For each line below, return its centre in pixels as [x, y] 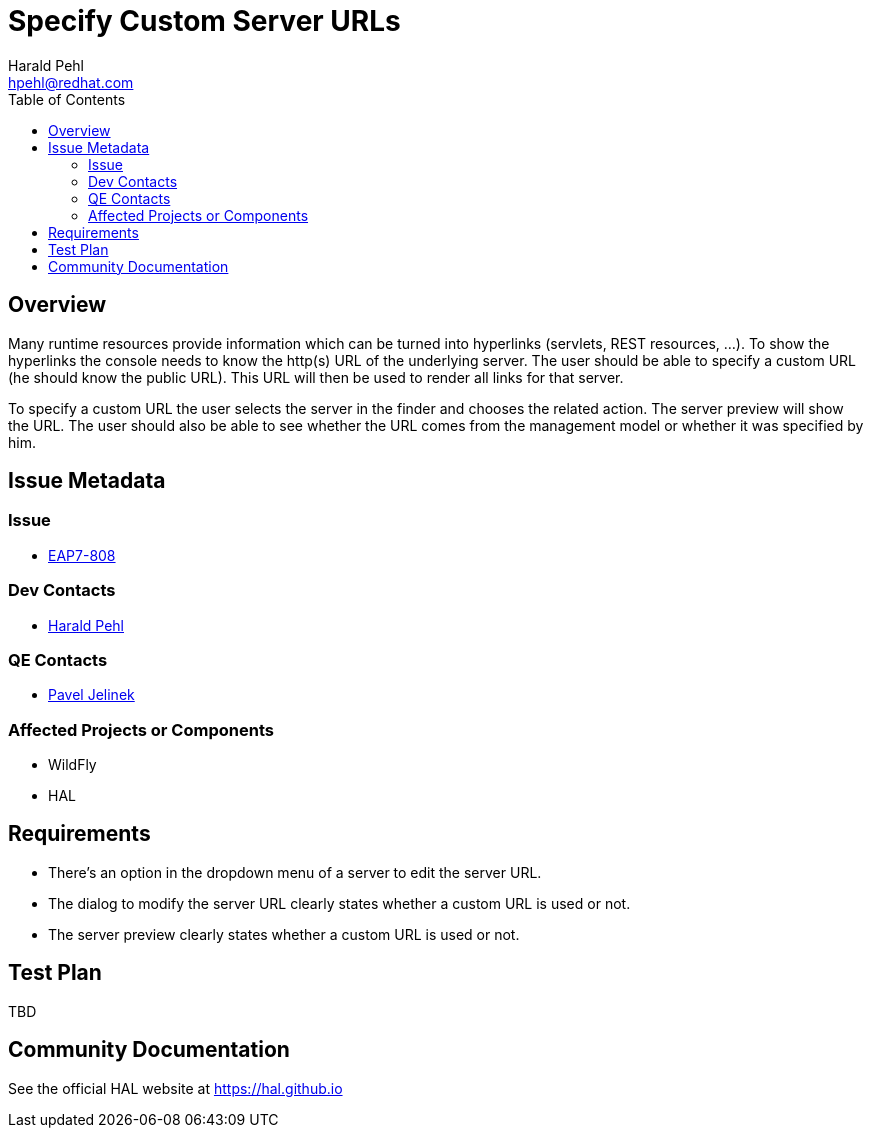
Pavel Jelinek [91, 695]
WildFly [72, 765]
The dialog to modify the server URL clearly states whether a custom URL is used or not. [339, 903]
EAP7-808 [82, 555]
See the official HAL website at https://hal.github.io [175, 1088]
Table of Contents [67, 99]
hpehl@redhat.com [71, 82]
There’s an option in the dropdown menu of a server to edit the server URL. [295, 872]
